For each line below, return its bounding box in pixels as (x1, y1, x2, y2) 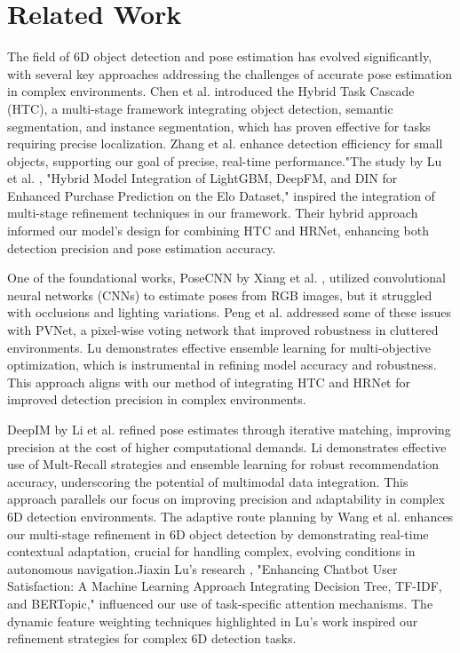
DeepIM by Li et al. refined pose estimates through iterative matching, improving (7, 420, 451, 438)
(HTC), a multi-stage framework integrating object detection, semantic (7, 99, 393, 117)
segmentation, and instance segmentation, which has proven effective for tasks (7, 116, 431, 135)
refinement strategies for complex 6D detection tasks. (7, 629, 297, 648)
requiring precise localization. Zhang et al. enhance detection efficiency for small (7, 134, 443, 153)
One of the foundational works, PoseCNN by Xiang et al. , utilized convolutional (7, 268, 446, 287)
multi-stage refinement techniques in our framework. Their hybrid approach (7, 203, 418, 222)
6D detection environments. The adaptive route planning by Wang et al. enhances (7, 506, 454, 525)
